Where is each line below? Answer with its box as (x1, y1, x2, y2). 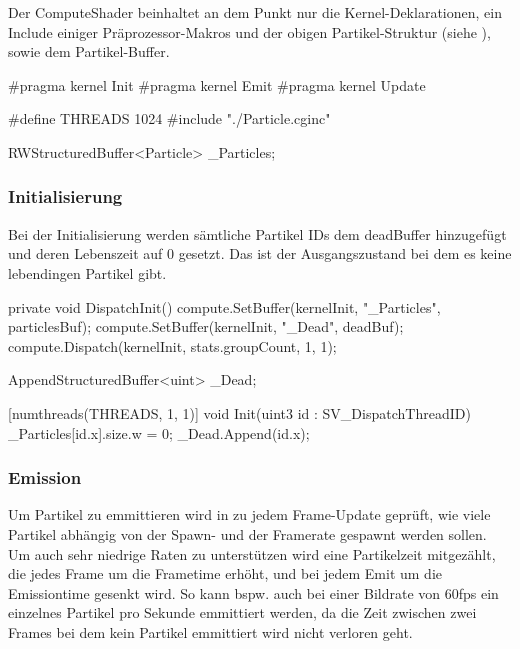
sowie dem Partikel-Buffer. (8, 41, 170, 62)
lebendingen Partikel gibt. (8, 262, 167, 283)
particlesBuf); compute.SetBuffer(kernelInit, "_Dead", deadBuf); (8, 316, 404, 337)
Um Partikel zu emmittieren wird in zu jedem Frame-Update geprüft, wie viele (8, 504, 491, 525)
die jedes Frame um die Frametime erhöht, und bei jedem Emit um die (8, 563, 442, 584)
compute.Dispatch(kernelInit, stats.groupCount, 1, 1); (8, 335, 337, 356)
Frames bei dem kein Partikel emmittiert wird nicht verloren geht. (8, 621, 413, 642)
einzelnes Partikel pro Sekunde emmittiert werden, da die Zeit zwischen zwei (8, 602, 477, 623)
